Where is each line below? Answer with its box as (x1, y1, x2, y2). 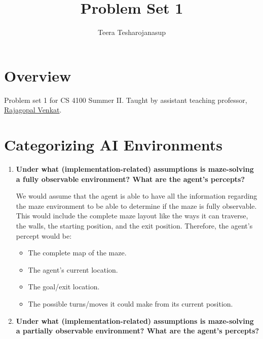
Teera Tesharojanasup (97, 27, 166, 37)
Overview (4, 65, 71, 86)
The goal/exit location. (28, 281, 100, 292)
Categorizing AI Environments (4, 134, 222, 155)
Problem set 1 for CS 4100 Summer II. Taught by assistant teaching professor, (4, 94, 247, 105)
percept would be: (16, 230, 72, 241)
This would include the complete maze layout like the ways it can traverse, (16, 210, 248, 221)
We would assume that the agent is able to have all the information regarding (16, 191, 257, 201)
